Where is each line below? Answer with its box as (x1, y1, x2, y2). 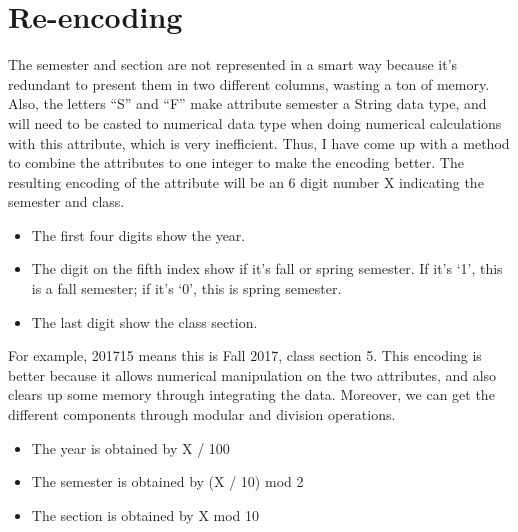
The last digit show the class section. (31, 311, 258, 332)
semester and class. (8, 191, 125, 212)
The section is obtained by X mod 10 (31, 504, 260, 525)
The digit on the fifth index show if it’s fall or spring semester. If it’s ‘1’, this (31, 258, 503, 279)
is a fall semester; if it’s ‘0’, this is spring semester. (31, 278, 342, 299)
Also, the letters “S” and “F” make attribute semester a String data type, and (8, 93, 487, 114)
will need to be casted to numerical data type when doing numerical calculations (8, 112, 502, 133)
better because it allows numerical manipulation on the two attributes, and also (8, 364, 497, 385)
